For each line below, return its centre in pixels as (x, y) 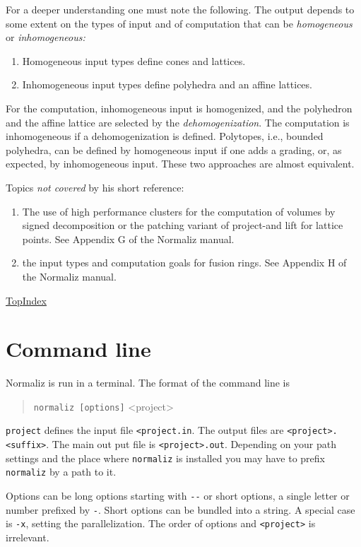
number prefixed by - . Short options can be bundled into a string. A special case (180, 509)
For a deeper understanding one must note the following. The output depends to (180, 9)
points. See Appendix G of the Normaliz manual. (128, 239)
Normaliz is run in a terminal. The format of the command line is (148, 383)
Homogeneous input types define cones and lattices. (134, 60)
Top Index (26, 300)
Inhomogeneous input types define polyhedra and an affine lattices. (167, 84)
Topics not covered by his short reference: (95, 187)
